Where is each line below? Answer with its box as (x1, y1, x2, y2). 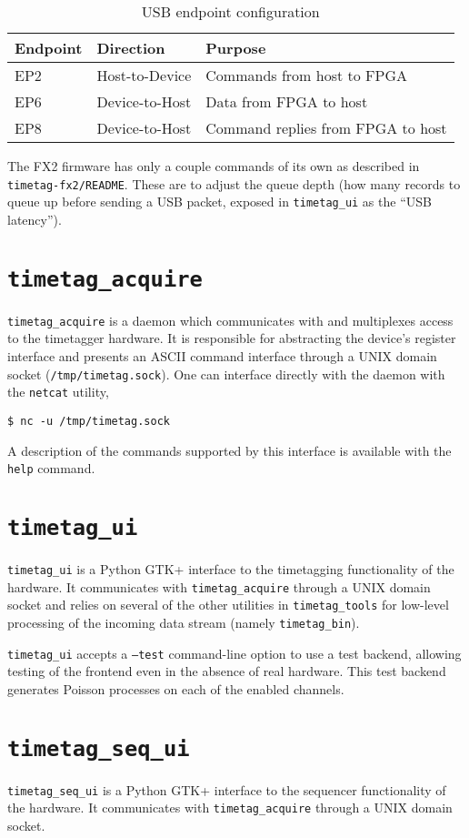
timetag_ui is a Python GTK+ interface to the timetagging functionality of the (7, 560, 454, 579)
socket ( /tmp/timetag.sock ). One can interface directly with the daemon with (7, 364, 445, 383)
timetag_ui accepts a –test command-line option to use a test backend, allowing (7, 643, 462, 662)
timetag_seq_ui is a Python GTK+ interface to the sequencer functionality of (7, 780, 446, 799)
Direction (96, 37, 165, 58)
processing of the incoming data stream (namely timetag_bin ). (7, 613, 360, 632)
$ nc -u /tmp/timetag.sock (7, 414, 170, 428)
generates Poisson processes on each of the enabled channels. (7, 679, 344, 698)
